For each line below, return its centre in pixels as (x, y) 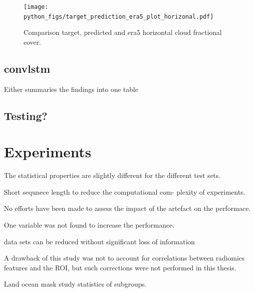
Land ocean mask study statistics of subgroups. (75, 284)
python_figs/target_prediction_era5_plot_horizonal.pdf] (119, 16)
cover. (32, 42)
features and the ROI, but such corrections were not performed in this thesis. (120, 267)
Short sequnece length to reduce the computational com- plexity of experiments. (125, 191)
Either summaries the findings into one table (71, 89)
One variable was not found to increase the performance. (89, 224)
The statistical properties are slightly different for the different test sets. (112, 175)
